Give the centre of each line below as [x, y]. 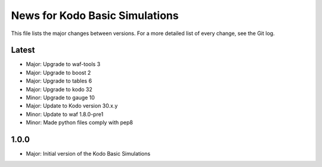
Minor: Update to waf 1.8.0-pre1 [65, 114]
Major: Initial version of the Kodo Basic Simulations [88, 154]
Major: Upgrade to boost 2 [58, 73]
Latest [23, 50]
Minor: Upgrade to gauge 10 [61, 97]
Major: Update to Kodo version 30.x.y [72, 106]
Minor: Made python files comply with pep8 [80, 122]
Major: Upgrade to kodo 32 [59, 89]
